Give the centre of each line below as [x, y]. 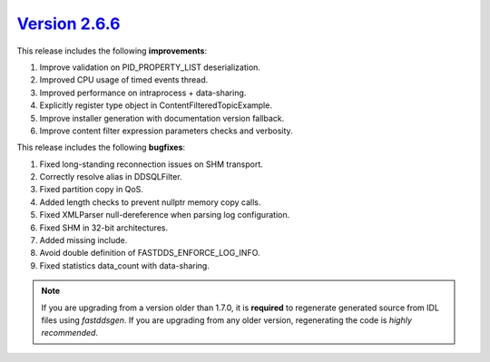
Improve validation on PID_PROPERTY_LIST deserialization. [150, 67]
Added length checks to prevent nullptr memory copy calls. [150, 202]
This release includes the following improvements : [112, 51]
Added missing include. [83, 240]
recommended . [70, 333]
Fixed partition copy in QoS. [92, 190]
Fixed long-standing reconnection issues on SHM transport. [151, 164]
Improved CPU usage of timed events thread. [124, 80]
